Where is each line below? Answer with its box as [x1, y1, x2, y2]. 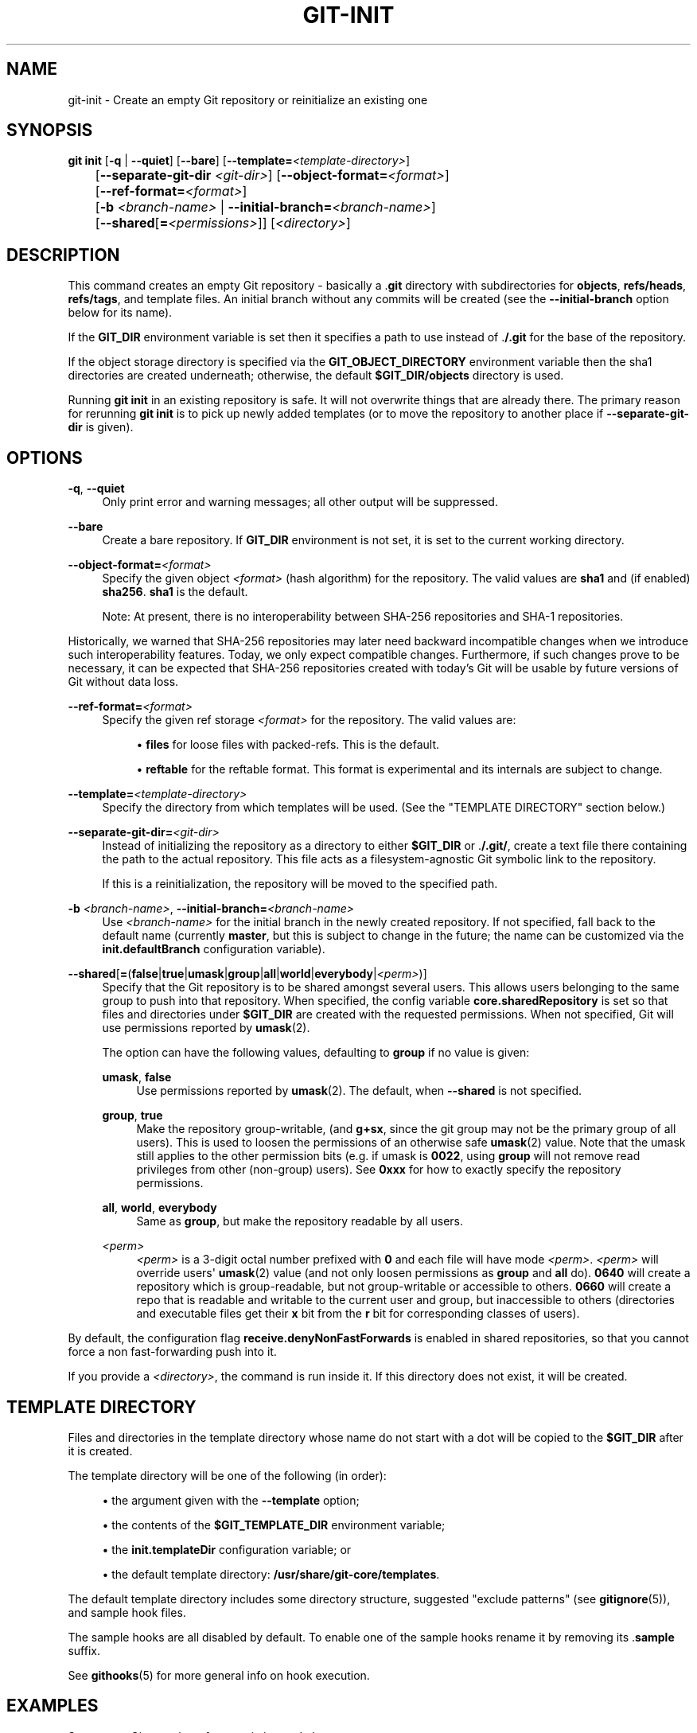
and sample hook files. [68, 1605, 186, 1619]
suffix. [68, 1643, 100, 1657]
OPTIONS [6, 447, 83, 468]
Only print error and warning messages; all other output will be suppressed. [102, 495, 498, 509]
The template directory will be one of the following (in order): [68, 1468, 387, 1482]
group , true [102, 1108, 163, 1123]
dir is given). [68, 420, 134, 434]
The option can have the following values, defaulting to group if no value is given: [102, 1046, 530, 1060]
